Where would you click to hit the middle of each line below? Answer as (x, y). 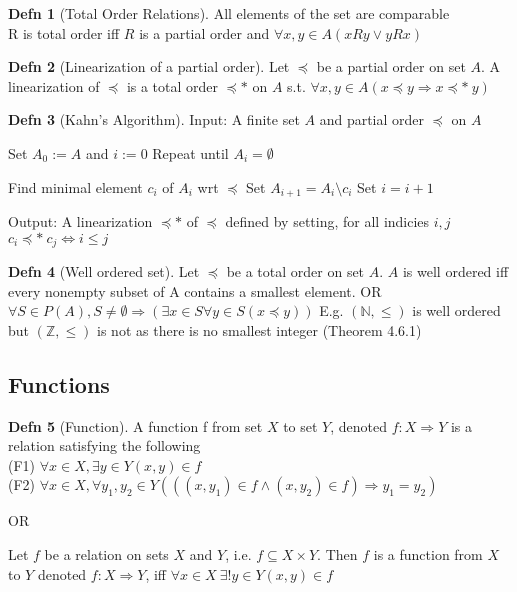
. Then (337, 554)
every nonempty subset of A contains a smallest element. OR (195, 290)
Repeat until (190, 152)
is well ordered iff (455, 271)
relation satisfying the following (104, 445)
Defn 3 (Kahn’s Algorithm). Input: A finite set (154, 119)
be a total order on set (295, 271)
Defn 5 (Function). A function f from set (135, 425)
